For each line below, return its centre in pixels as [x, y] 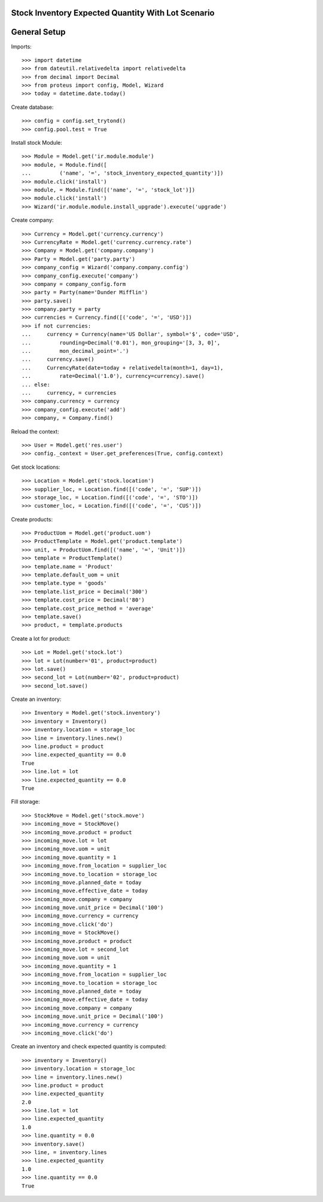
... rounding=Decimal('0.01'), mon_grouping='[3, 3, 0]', [121, 343]
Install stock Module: [36, 143]
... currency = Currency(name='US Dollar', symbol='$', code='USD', [130, 334]
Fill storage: [25, 802]
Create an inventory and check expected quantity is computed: [89, 1047]
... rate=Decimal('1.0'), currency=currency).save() [113, 376]
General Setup [38, 32]
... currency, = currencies [69, 393]
